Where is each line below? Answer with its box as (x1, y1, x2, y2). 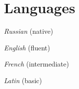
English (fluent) (4, 42, 50, 52)
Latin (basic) (4, 75, 42, 85)
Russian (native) (4, 26, 54, 36)
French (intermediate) (4, 59, 69, 69)
